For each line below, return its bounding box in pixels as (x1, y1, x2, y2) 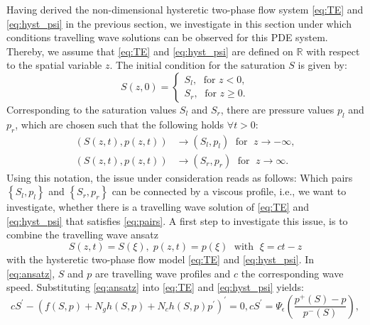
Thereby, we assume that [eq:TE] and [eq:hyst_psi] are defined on (6, 43, 293, 58)
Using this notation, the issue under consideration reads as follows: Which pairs (6, 170, 353, 184)
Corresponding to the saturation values (6, 101, 177, 116)
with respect (306, 43, 360, 58)
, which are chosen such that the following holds (15, 116, 224, 131)
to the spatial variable (6, 57, 102, 72)
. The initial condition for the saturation (109, 57, 285, 72)
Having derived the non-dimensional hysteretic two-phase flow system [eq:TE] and (6, 2, 364, 16)
